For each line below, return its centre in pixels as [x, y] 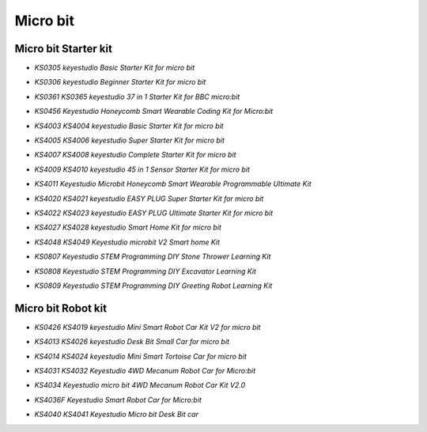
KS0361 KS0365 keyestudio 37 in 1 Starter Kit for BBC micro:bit [137, 97]
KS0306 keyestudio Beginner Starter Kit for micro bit [120, 82]
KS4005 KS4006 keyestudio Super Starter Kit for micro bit [130, 140]
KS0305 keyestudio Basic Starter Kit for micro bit [115, 68]
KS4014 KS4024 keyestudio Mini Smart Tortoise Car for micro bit [140, 356]
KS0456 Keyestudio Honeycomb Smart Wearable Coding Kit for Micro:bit [154, 112]
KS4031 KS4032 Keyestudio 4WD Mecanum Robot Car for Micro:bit [145, 371]
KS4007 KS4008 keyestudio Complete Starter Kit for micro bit [135, 155]
